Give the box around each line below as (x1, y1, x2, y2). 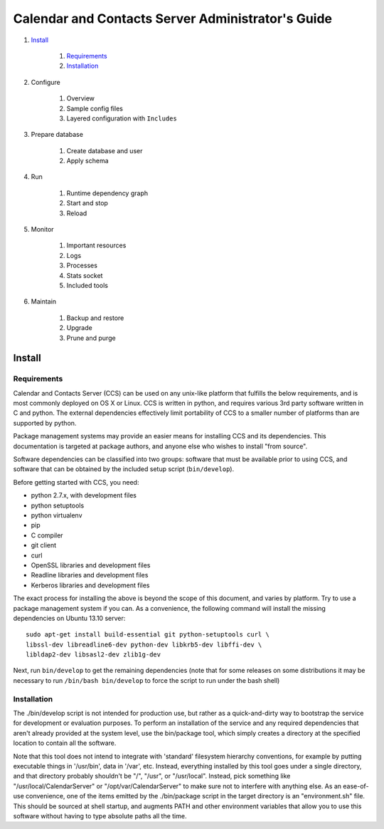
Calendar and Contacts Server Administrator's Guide (13, 11, 333, 26)
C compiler (31, 531, 63, 540)
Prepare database (31, 130, 83, 139)
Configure (31, 78, 60, 86)
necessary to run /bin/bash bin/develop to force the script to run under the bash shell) (13, 676, 280, 684)
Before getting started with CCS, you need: (13, 478, 139, 486)
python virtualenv (31, 510, 82, 520)
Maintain (31, 297, 57, 306)
